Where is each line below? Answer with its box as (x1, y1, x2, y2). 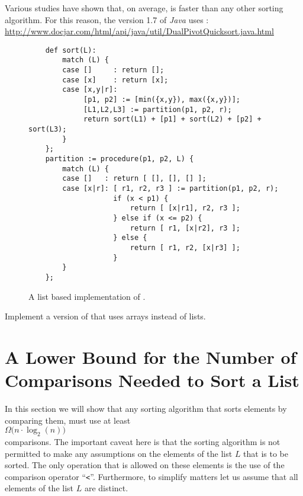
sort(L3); (28, 125, 67, 134)
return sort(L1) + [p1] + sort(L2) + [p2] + (83, 115, 262, 124)
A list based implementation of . (28, 290, 146, 302)
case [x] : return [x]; (62, 75, 169, 84)
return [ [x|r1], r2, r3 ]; (130, 204, 240, 213)
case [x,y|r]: (62, 85, 118, 94)
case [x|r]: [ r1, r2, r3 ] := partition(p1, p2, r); (62, 184, 279, 193)
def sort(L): (45, 46, 96, 55)
